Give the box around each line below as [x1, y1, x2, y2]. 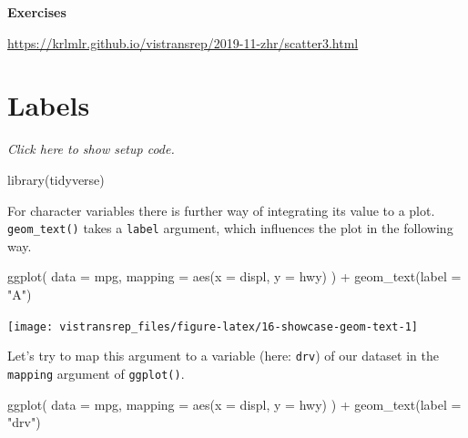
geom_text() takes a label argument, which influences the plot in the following [7, 219, 453, 238]
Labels [7, 87, 90, 124]
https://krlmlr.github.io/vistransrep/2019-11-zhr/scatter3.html [7, 33, 359, 52]
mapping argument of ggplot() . [7, 363, 185, 382]
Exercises [7, 3, 66, 21]
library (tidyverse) [7, 169, 105, 188]
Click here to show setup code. [7, 139, 175, 158]
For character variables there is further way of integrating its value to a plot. [7, 200, 435, 219]
